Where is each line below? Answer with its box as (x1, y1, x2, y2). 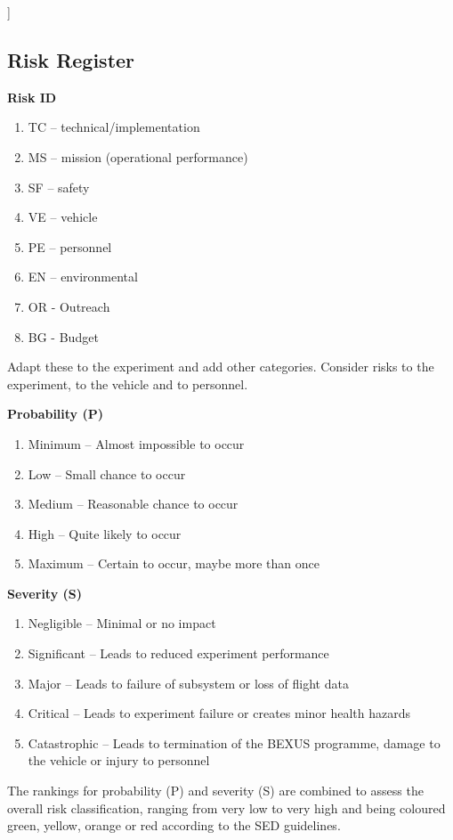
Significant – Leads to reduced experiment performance (28, 644, 329, 663)
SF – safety (28, 177, 90, 196)
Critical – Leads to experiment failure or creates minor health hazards (28, 704, 411, 722)
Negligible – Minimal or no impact (28, 614, 216, 632)
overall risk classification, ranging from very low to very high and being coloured (7, 798, 446, 817)
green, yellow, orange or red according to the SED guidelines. (7, 816, 341, 835)
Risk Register (7, 45, 135, 73)
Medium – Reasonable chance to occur (28, 494, 239, 513)
